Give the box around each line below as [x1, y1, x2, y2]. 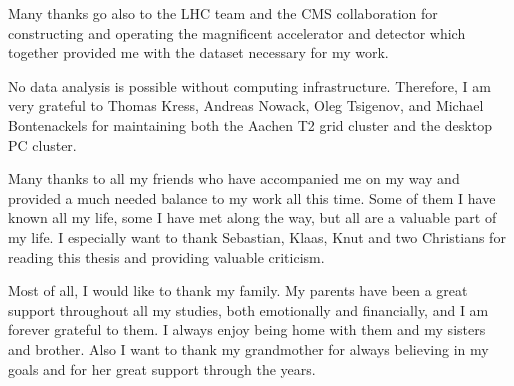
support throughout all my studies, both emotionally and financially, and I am [8, 299, 489, 320]
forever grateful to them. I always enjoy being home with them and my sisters [8, 319, 486, 340]
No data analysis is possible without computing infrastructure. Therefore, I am [8, 75, 491, 96]
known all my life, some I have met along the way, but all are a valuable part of [8, 207, 497, 228]
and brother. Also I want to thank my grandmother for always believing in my [8, 338, 489, 359]
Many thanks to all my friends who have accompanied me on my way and [8, 168, 460, 189]
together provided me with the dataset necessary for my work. [8, 42, 389, 63]
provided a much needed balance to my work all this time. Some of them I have [8, 187, 496, 208]
